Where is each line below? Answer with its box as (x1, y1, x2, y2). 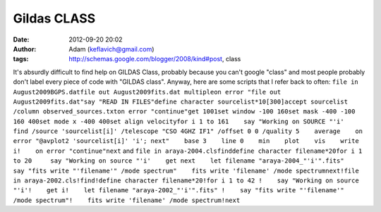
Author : (13, 44, 37, 53)
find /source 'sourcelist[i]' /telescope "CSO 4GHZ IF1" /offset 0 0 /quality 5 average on (13, 127, 363, 135)
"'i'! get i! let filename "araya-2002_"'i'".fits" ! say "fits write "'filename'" (13, 187, 345, 194)
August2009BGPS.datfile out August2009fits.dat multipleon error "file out (13, 88, 282, 96)
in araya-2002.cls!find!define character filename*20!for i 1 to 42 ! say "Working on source (13, 177, 359, 185)
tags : (13, 55, 29, 63)
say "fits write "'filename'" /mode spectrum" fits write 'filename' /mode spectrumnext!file (13, 166, 359, 175)
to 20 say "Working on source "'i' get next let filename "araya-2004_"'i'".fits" (13, 157, 345, 165)
